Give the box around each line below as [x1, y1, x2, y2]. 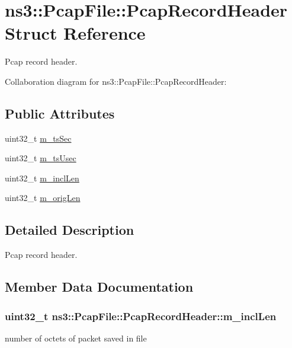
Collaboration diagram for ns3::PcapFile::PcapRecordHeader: [5, 75, 227, 87]
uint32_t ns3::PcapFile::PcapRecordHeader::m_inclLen [5, 308, 277, 323]
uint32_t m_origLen [5, 191, 81, 204]
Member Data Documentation [5, 277, 194, 296]
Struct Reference [5, 21, 146, 45]
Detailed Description [5, 221, 134, 239]
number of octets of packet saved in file [5, 331, 147, 344]
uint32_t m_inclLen [5, 171, 79, 184]
